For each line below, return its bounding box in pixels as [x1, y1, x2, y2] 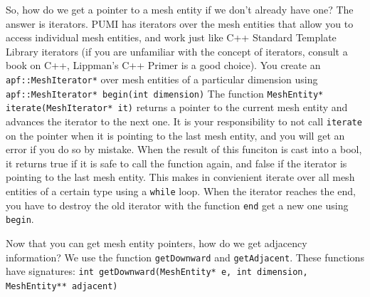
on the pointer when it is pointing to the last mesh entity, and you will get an [6, 127, 345, 142]
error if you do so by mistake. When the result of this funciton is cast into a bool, [6, 142, 362, 157]
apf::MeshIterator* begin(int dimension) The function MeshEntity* [6, 85, 324, 100]
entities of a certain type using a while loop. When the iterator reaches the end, [6, 183, 356, 198]
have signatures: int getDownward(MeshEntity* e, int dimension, [6, 264, 308, 278]
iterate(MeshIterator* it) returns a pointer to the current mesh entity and [6, 100, 348, 115]
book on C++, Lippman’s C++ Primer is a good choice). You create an [6, 58, 321, 73]
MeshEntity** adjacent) [6, 281, 118, 291]
